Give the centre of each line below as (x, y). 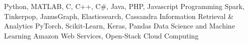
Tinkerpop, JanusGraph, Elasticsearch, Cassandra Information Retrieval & (119, 16)
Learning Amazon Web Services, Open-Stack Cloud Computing (101, 35)
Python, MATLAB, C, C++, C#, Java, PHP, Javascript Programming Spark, (124, 6)
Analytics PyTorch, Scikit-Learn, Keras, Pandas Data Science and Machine (119, 26)
